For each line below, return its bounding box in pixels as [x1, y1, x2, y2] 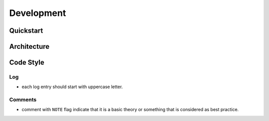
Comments [9, 96, 37, 103]
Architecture [9, 42, 50, 51]
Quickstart [9, 26, 43, 35]
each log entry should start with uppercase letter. [21, 84, 123, 90]
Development [9, 7, 66, 18]
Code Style [9, 58, 44, 67]
